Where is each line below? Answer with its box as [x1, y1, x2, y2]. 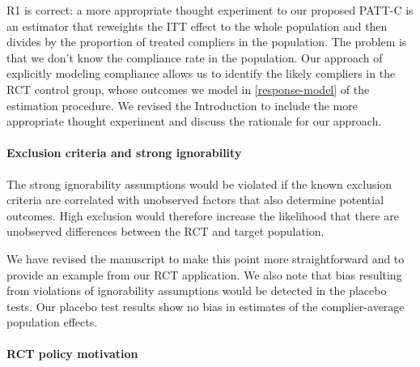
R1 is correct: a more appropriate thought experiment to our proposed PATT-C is [6, 2, 414, 18]
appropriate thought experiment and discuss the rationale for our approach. [6, 113, 382, 130]
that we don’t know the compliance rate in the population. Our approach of [6, 49, 383, 66]
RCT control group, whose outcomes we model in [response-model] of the [6, 80, 370, 97]
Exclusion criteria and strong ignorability [6, 144, 242, 161]
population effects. [6, 314, 98, 331]
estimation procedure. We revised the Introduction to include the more [6, 96, 358, 113]
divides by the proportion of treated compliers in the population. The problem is [6, 33, 407, 50]
